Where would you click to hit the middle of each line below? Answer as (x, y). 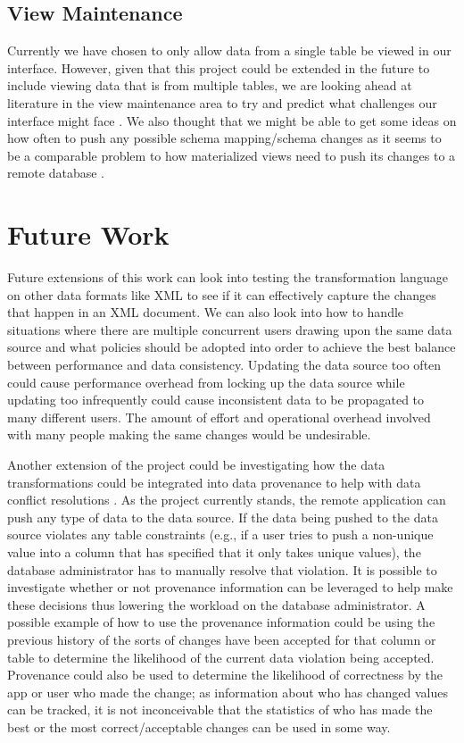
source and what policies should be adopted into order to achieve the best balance (232, 347)
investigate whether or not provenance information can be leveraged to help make (230, 587)
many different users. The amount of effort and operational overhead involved (219, 417)
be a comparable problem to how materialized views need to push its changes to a (232, 155)
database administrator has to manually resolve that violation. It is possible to (222, 569)
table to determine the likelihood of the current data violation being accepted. (221, 657)
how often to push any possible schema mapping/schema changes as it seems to (224, 138)
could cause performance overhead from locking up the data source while (206, 382)
